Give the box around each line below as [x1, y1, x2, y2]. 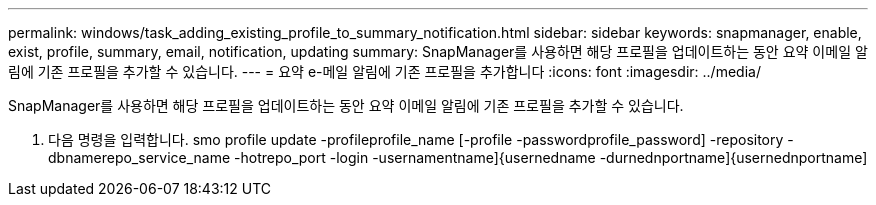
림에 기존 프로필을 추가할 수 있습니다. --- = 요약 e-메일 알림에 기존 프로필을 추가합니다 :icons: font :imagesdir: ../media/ [8, 63, 761, 80]
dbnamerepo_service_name [48, 149, 231, 166]
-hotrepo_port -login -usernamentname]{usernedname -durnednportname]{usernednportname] [234, 149, 868, 166]
